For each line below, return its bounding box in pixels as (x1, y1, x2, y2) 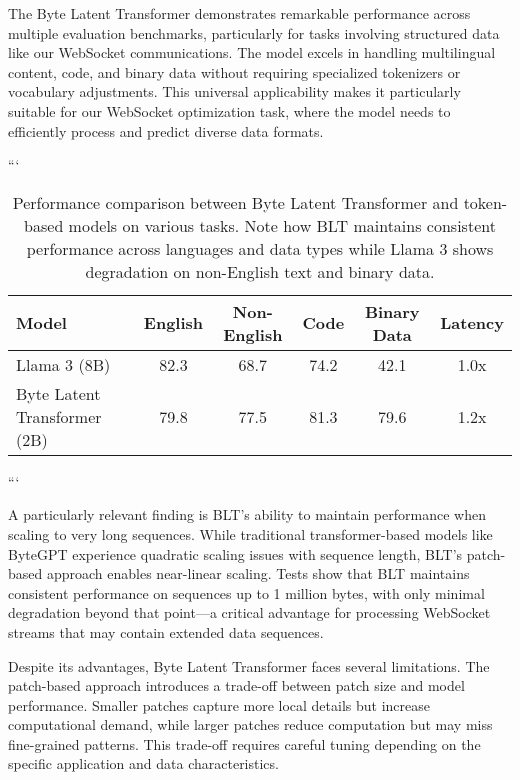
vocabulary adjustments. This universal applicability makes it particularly (8, 81, 461, 102)
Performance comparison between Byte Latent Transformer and (12, 190, 459, 214)
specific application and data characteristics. (8, 753, 279, 774)
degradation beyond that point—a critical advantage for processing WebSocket (8, 602, 491, 623)
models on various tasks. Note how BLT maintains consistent (68, 213, 496, 237)
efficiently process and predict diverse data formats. (8, 120, 324, 141)
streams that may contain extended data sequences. (8, 621, 324, 642)
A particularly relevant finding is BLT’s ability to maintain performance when (8, 504, 486, 525)
